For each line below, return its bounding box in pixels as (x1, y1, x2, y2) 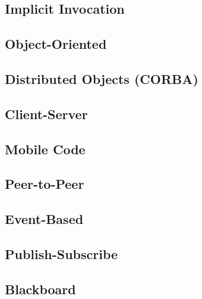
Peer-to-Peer (5, 175, 84, 193)
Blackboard (5, 279, 76, 298)
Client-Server (5, 104, 88, 123)
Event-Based (5, 210, 84, 228)
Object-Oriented (5, 35, 107, 53)
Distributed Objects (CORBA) (5, 69, 198, 88)
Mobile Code (5, 139, 86, 158)
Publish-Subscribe (5, 244, 118, 263)
